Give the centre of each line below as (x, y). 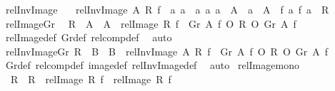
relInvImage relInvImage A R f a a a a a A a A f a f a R (167, 9)
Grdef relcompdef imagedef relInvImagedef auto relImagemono (152, 65)
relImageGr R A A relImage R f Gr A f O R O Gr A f (151, 23)
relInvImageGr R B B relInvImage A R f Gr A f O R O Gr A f (167, 51)
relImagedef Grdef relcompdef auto (89, 37)
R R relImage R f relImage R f (91, 79)
